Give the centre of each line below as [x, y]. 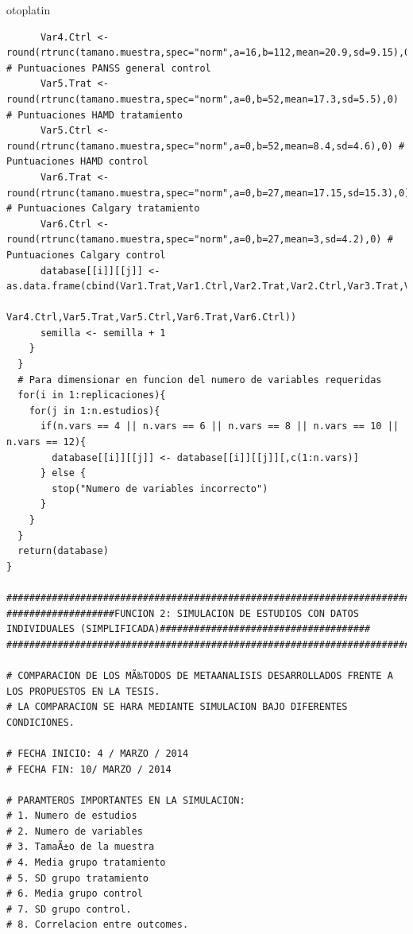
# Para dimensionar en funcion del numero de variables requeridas [200, 380]
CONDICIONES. [41, 722]
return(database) [63, 551]
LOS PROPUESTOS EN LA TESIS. [83, 691]
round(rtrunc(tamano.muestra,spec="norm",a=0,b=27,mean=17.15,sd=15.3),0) [208, 193]
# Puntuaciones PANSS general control [109, 68]
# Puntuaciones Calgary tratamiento [103, 209]
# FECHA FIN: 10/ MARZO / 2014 [89, 769]
